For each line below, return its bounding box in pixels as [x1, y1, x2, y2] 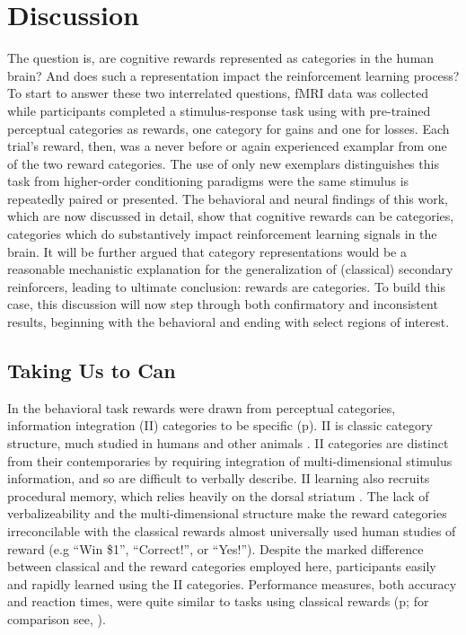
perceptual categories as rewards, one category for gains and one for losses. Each [7, 119, 450, 137]
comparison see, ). [7, 609, 106, 628]
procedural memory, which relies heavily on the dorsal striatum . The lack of [7, 486, 429, 505]
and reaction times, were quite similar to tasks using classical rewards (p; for [7, 592, 429, 611]
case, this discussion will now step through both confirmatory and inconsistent [7, 295, 438, 313]
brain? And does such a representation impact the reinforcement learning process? [7, 66, 460, 84]
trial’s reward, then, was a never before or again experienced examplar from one [7, 137, 447, 155]
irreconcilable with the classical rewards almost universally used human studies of [7, 521, 456, 540]
